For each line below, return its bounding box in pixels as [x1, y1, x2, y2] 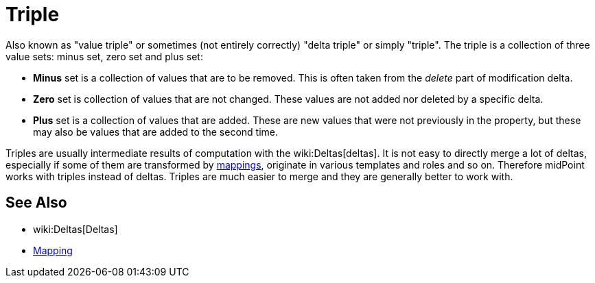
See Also [5, 194, 67, 212]
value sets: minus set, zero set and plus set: [5, 50, 203, 62]
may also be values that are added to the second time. [33, 125, 278, 138]
